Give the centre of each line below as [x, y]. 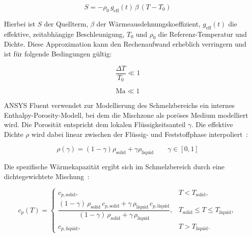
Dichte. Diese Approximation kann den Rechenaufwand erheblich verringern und [125, 44]
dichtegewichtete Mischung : [47, 176]
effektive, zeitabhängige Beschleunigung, [64, 34]
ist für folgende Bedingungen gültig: [58, 53]
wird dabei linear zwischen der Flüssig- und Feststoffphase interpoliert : [140, 134]
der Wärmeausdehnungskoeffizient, [149, 23]
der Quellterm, [66, 23]
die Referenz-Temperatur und [203, 34]
